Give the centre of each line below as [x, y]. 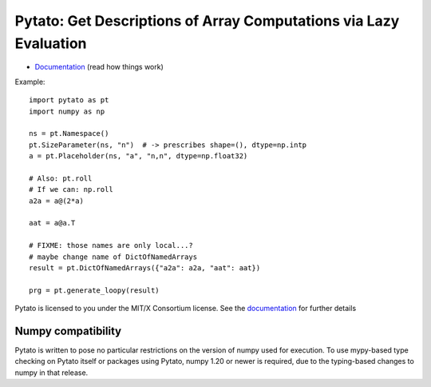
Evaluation [51, 43]
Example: [30, 82]
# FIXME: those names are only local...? [111, 245]
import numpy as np [67, 111]
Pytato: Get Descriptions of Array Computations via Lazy [207, 21]
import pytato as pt [69, 100]
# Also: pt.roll [61, 178]
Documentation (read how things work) [99, 67]
